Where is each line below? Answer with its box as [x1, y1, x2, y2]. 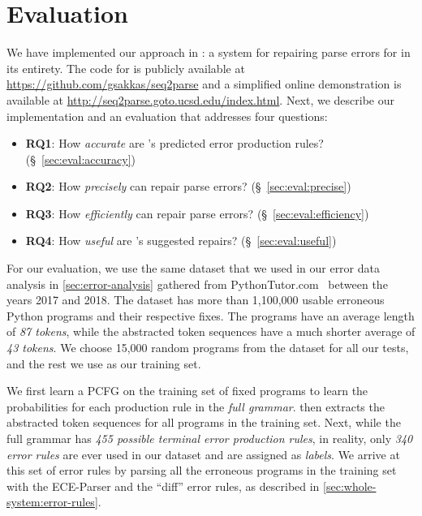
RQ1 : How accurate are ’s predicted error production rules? [25, 135, 324, 152]
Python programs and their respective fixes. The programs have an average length [6, 307, 415, 324]
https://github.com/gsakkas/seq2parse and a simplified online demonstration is [6, 75, 402, 92]
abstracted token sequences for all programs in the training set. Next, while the [6, 414, 401, 431]
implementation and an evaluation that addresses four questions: [6, 107, 328, 124]
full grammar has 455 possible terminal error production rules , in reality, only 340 [6, 430, 413, 446]
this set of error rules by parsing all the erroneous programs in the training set [6, 462, 397, 479]
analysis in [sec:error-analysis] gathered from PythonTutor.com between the [6, 275, 388, 292]
